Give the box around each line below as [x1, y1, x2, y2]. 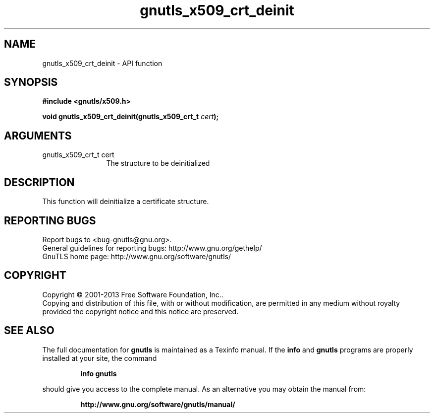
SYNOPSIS [4, 76, 58, 89]
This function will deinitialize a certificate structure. [42, 197, 209, 206]
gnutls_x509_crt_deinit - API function [42, 59, 163, 68]
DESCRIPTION [4, 176, 75, 189]
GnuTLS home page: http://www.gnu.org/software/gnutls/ [42, 252, 231, 261]
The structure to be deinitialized [106, 159, 210, 168]
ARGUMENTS [4, 129, 72, 142]
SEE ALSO [4, 324, 54, 337]
